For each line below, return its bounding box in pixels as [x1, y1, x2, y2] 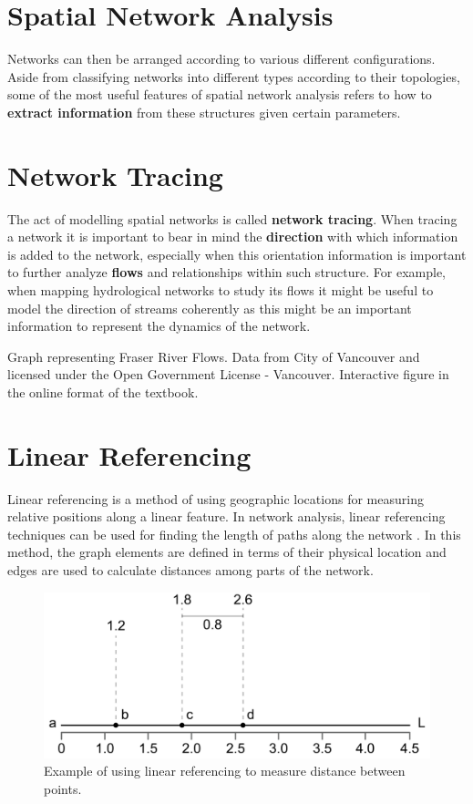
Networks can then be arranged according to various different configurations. [7, 49, 436, 68]
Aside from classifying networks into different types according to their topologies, [7, 67, 460, 86]
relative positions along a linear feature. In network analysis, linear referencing [7, 507, 446, 526]
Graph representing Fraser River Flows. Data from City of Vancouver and [7, 346, 420, 366]
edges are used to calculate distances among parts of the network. [7, 561, 374, 580]
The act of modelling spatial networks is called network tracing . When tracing [7, 209, 458, 228]
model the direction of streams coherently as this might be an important [7, 298, 412, 317]
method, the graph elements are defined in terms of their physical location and [7, 542, 447, 562]
